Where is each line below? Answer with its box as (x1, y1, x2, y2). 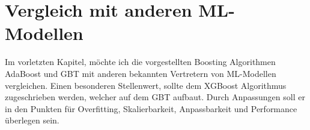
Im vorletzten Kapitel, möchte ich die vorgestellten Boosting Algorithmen (5, 55, 276, 68)
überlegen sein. (5, 114, 59, 126)
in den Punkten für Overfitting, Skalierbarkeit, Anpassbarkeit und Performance (5, 102, 297, 114)
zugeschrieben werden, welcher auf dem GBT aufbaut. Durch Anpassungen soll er (5, 91, 305, 103)
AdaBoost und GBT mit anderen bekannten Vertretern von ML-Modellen (5, 67, 276, 79)
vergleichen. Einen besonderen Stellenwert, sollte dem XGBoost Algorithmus (5, 79, 287, 91)
